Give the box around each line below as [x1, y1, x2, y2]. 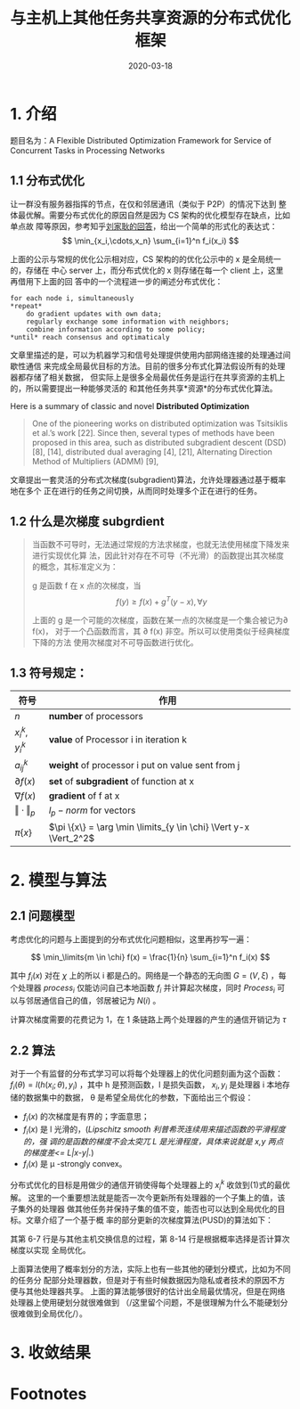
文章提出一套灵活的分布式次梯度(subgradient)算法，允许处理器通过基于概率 [10, 474, 287, 485]
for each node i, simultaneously [10, 293, 134, 303]
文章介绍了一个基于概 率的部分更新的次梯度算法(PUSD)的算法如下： [25, 1214, 274, 1225]
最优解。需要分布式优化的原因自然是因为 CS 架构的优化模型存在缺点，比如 [17, 209, 291, 220]
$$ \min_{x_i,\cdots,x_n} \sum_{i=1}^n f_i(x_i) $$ [61, 235, 239, 246]
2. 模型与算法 [10, 870, 107, 890]
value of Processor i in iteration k [48, 733, 188, 746]
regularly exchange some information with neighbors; [26, 317, 230, 326]
